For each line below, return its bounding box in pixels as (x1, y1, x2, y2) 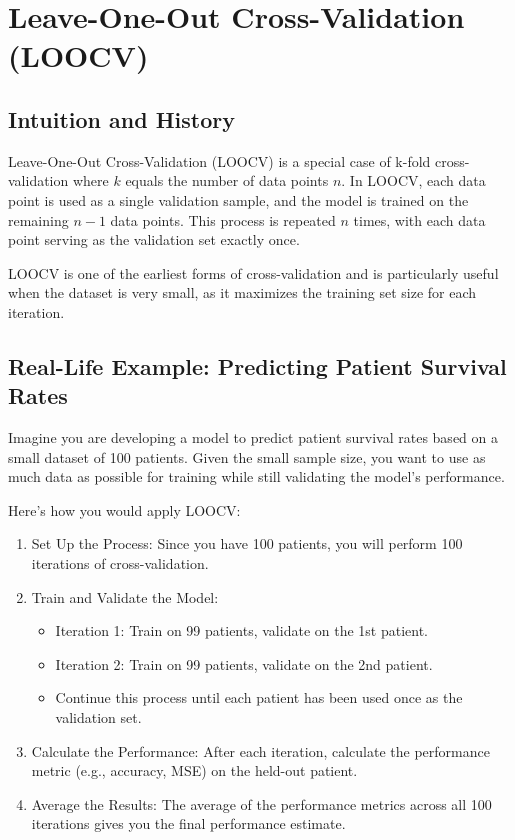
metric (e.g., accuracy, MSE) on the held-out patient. (31, 760, 358, 781)
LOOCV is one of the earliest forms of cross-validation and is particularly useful (8, 262, 499, 283)
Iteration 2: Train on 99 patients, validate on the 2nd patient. (55, 653, 433, 674)
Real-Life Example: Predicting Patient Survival (8, 350, 507, 381)
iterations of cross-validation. (31, 553, 209, 574)
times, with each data (353, 209, 486, 230)
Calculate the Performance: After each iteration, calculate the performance (31, 740, 490, 761)
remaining (8, 209, 69, 230)
